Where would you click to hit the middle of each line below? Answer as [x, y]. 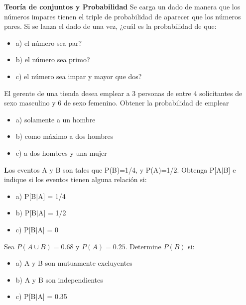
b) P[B [26, 213]
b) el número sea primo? [53, 59]
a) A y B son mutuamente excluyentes [74, 263]
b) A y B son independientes [59, 279]
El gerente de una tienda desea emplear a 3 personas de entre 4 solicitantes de [123, 93]
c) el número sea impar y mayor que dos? [79, 76]
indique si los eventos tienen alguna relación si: [75, 179]
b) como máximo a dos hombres [64, 136]
